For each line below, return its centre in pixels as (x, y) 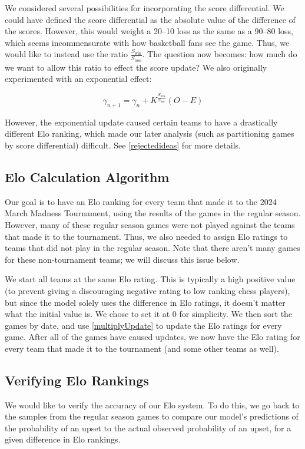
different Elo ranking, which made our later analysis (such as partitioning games (150, 133)
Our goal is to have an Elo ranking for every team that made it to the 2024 (141, 201)
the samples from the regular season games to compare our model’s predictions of (152, 416)
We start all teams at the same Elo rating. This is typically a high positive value (150, 279)
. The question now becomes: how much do (220, 54)
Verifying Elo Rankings (77, 380)
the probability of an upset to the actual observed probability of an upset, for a (148, 427)
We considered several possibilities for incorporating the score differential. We (145, 8)
